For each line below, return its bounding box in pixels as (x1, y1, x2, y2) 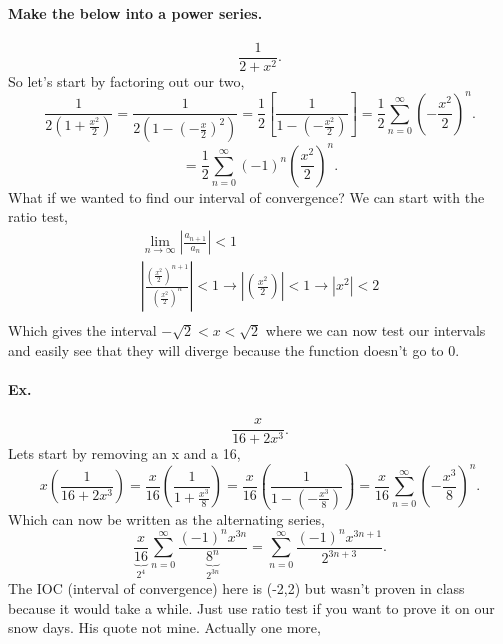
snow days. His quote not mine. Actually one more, (8, 617, 321, 638)
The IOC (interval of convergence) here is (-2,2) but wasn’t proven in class (8, 578, 465, 599)
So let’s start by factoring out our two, (8, 70, 245, 91)
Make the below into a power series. (8, 2, 263, 23)
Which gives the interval (8, 320, 157, 341)
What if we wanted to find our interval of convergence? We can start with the (8, 186, 485, 207)
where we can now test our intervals (265, 320, 486, 341)
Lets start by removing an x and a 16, (8, 443, 241, 464)
